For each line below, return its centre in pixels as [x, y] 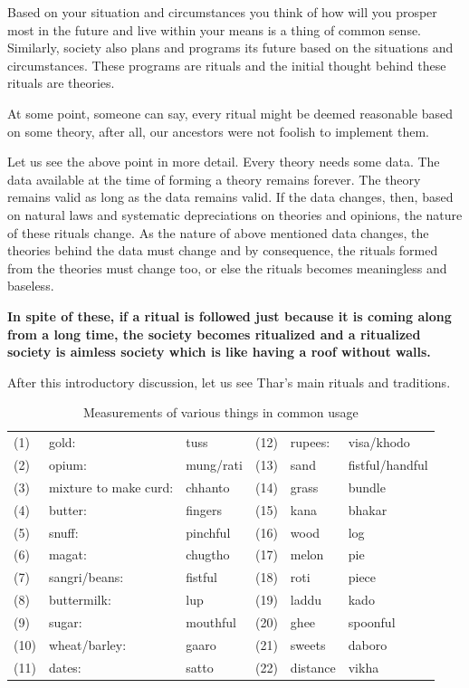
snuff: [63, 532]
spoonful [372, 621]
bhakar [368, 509]
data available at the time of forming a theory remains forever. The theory [214, 179]
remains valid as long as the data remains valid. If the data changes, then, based [230, 197]
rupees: [310, 442]
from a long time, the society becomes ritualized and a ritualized [214, 334]
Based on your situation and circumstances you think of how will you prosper [222, 12]
